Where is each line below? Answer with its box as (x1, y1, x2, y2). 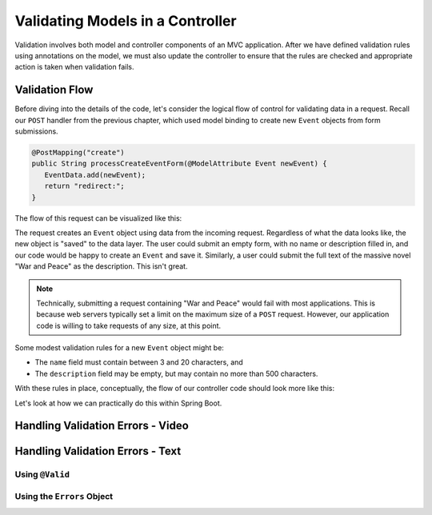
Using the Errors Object (14, 490, 114, 501)
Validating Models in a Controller (14, 12, 237, 30)
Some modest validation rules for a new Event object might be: (14, 343, 224, 353)
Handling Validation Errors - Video (14, 419, 190, 433)
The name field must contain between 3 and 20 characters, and (34, 357, 243, 367)
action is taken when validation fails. (14, 62, 134, 72)
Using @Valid (14, 469, 70, 480)
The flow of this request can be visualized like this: (14, 213, 182, 223)
